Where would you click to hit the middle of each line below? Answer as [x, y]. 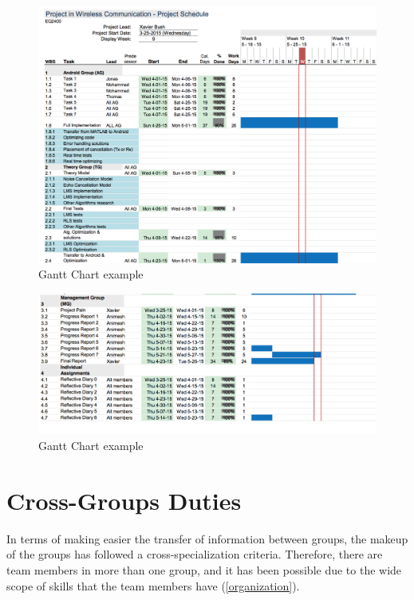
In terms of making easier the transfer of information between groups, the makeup [207, 538]
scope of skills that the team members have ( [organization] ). [153, 585]
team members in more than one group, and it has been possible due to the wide [204, 569]
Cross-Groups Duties [124, 500]
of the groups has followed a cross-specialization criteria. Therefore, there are [195, 554]
